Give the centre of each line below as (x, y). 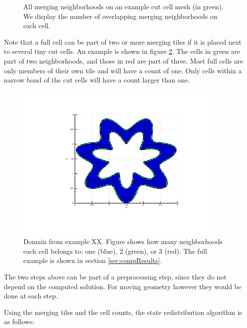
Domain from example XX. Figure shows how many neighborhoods (123, 241)
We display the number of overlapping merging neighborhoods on (120, 16)
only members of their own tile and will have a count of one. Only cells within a (123, 70)
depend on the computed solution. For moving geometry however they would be (123, 286)
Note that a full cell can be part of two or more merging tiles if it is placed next (123, 41)
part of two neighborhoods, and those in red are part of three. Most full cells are (123, 60)
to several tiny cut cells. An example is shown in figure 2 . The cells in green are (122, 51)
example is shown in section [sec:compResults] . (93, 260)
